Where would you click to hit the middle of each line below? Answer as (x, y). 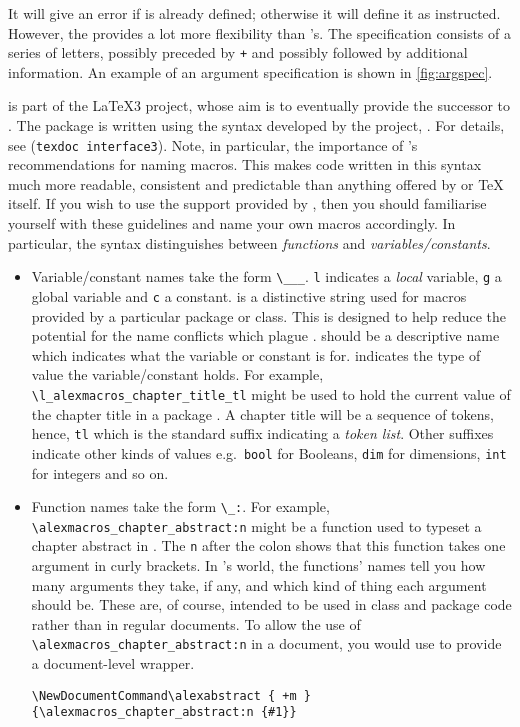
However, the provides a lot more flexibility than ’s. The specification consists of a (259, 32)
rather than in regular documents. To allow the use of (196, 623)
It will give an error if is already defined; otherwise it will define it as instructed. (254, 13)
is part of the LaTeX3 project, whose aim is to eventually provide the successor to (259, 105)
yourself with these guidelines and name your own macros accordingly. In (232, 223)
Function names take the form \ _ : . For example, (180, 506)
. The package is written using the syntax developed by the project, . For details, (256, 125)
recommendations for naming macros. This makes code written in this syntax (245, 164)
